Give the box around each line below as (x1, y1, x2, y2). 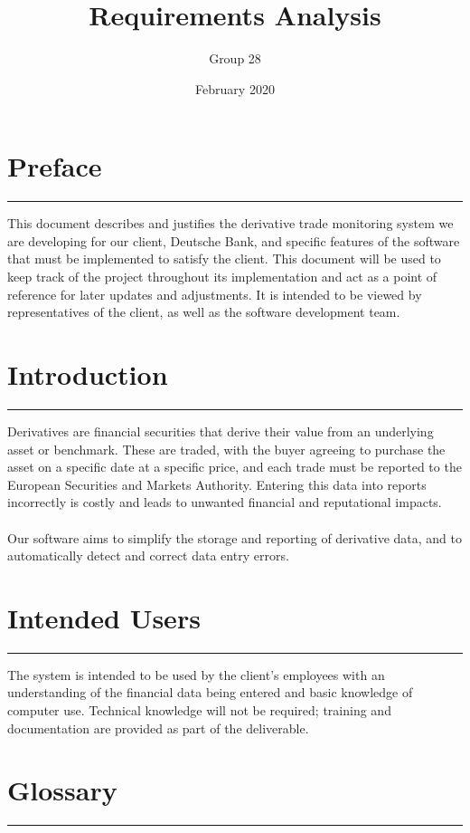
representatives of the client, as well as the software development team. (7, 302, 400, 321)
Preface (7, 148, 102, 185)
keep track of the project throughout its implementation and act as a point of (7, 267, 437, 286)
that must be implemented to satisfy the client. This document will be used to (7, 249, 441, 268)
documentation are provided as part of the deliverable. (7, 718, 309, 737)
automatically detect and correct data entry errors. (7, 546, 289, 565)
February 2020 (195, 79, 275, 98)
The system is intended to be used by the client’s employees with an (7, 665, 385, 684)
